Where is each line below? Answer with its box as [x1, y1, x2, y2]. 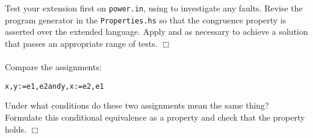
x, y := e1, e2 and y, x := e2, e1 [5, 82, 104, 91]
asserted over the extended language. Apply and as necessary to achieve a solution [5, 25, 308, 38]
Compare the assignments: [5, 61, 102, 73]
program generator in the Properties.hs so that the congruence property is [5, 13, 287, 26]
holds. [5, 122, 26, 135]
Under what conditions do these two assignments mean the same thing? [5, 99, 269, 112]
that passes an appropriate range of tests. [5, 37, 158, 49]
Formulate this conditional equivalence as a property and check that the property [5, 110, 305, 123]
